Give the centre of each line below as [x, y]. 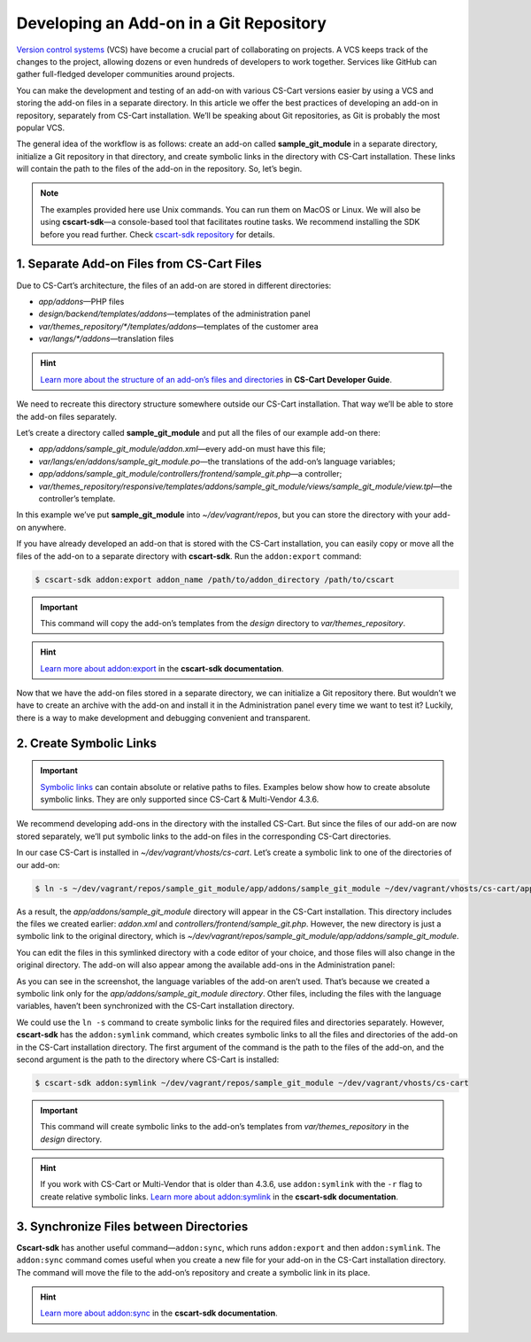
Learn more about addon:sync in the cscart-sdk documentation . [159, 1313]
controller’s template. [77, 499]
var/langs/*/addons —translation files [106, 339]
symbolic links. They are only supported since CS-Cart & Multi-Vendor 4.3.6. [180, 799]
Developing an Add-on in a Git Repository [172, 23]
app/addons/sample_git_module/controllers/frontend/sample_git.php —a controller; [190, 474]
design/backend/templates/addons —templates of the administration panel [174, 314]
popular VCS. [41, 128]
